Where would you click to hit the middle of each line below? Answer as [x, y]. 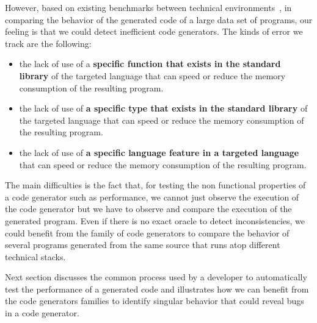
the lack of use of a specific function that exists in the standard [150, 64]
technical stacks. [35, 256]
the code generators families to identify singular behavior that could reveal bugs [155, 301]
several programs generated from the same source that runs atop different [143, 245]
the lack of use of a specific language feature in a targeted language [159, 152]
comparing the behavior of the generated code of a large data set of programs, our [159, 19]
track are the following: [48, 43]
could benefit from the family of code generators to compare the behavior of [147, 232]
